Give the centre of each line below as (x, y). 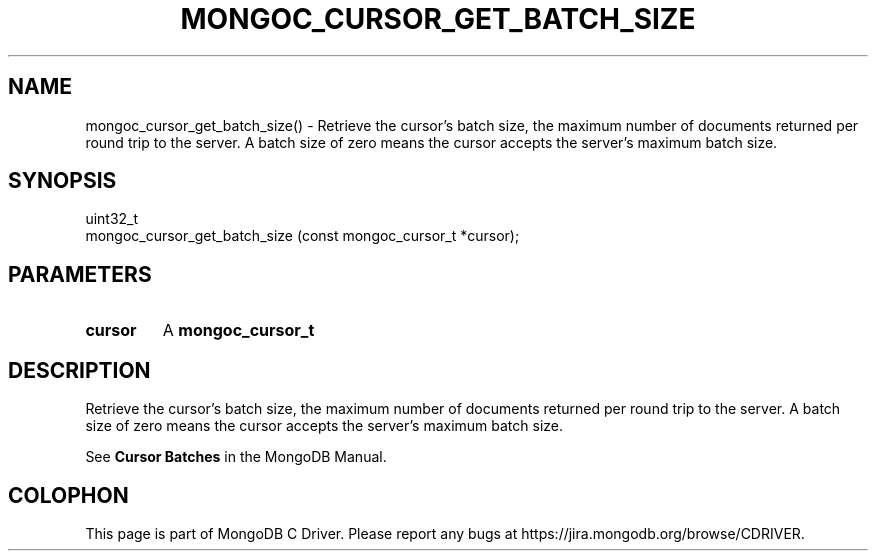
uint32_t (112, 219)
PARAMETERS (80, 274)
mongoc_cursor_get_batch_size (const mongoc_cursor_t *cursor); (302, 236)
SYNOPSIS (62, 181)
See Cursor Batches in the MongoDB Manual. (236, 457)
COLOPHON (68, 495)
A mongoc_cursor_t (238, 330)
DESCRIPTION (79, 370)
